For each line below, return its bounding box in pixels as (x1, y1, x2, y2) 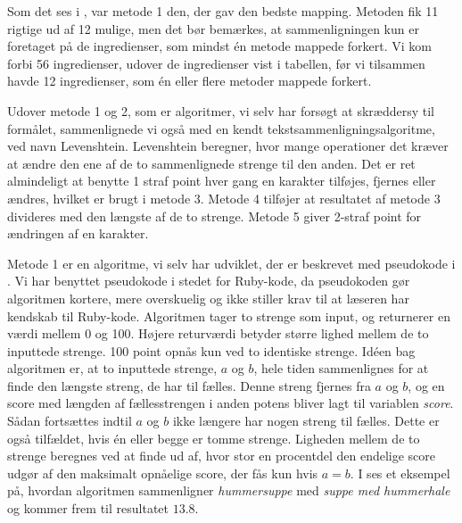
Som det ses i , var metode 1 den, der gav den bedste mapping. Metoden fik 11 (7, 2, 439, 20)
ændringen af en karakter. (7, 224, 149, 243)
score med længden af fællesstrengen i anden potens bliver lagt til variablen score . (7, 394, 454, 412)
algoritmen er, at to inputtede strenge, (7, 359, 218, 378)
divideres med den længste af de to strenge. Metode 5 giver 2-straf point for (7, 206, 422, 225)
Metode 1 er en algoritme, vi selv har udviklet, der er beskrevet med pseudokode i (7, 253, 456, 272)
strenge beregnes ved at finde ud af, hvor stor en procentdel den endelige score (7, 446, 436, 465)
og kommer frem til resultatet (7, 499, 169, 518)
